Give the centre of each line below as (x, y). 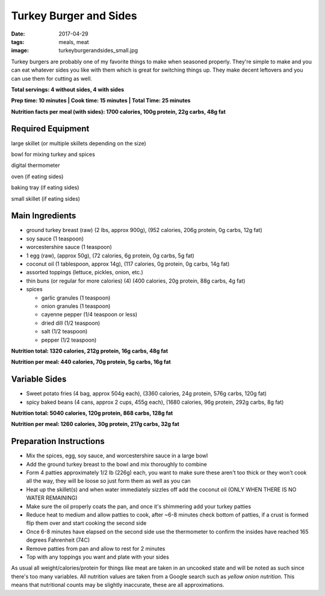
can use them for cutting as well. (52, 78)
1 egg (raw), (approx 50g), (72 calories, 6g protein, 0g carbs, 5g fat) (110, 256)
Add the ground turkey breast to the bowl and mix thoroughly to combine (116, 464)
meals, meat (74, 42)
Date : (18, 34)
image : (20, 51)
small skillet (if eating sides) (46, 198)
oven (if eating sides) (37, 176)
